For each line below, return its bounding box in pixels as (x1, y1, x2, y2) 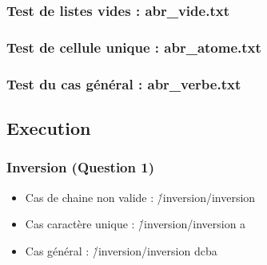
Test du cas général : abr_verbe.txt (6, 73, 241, 93)
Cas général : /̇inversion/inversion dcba (25, 242, 217, 259)
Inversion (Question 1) (6, 157, 154, 177)
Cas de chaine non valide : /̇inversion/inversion (25, 188, 256, 205)
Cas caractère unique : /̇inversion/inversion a (25, 216, 246, 232)
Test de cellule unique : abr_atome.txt (6, 37, 261, 57)
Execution (6, 115, 91, 140)
